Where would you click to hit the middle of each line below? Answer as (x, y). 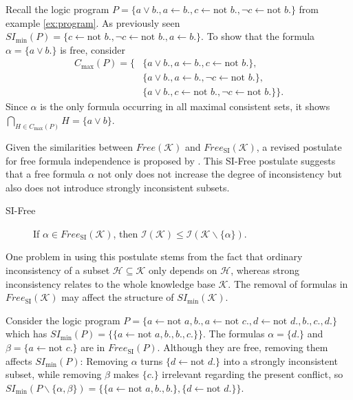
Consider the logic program (63, 320)
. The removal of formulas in (288, 283)
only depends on (183, 270)
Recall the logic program (57, 9)
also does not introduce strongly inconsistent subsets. (118, 187)
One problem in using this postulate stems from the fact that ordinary (154, 256)
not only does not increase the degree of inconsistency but (220, 174)
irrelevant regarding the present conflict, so (253, 374)
